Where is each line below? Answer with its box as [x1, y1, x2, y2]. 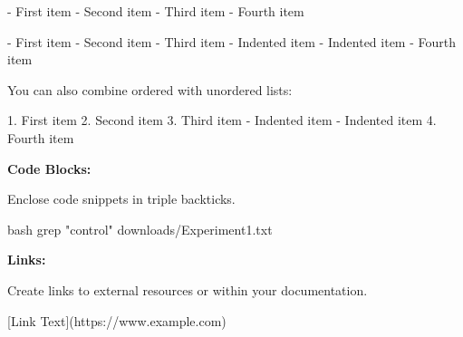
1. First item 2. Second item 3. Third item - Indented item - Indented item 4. [7, 111, 437, 130]
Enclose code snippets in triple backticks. [7, 189, 236, 208]
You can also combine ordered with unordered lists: [7, 80, 293, 99]
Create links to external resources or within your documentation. [7, 280, 368, 299]
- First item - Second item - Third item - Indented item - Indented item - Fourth [7, 32, 457, 51]
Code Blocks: [7, 159, 92, 178]
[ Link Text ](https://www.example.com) [7, 311, 227, 330]
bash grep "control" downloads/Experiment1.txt [7, 219, 273, 238]
